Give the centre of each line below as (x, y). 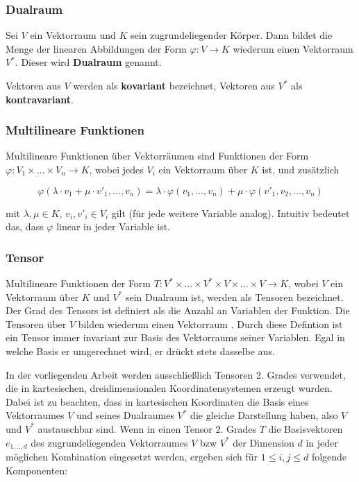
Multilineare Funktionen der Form (78, 283)
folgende (329, 456)
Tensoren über (36, 324)
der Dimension (264, 442)
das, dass (25, 226)
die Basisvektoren (306, 428)
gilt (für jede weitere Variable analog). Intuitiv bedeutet (231, 213)
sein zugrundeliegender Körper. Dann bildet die (232, 35)
